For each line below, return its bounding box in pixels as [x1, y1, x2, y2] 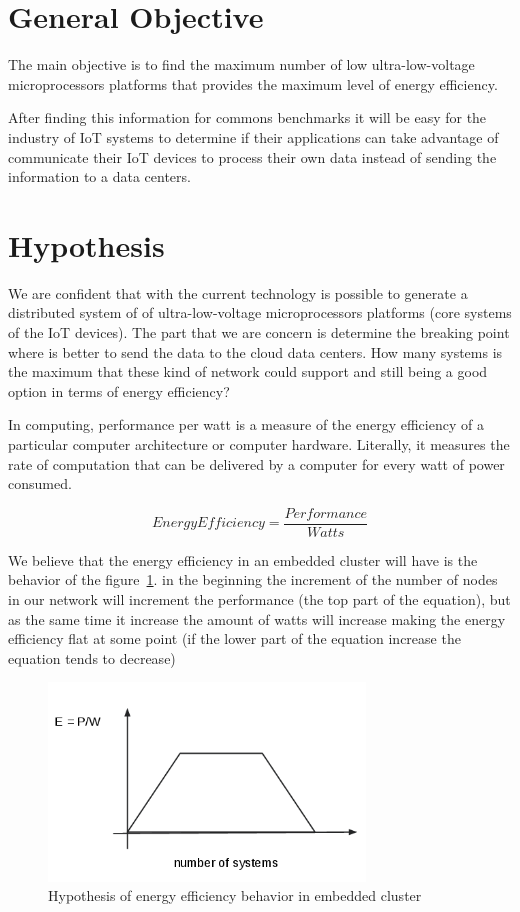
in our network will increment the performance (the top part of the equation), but [8, 589, 511, 609]
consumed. [8, 473, 72, 494]
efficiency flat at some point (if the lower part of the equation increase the [8, 628, 461, 649]
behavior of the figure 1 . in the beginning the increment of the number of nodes [8, 569, 498, 590]
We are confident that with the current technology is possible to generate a [8, 282, 468, 303]
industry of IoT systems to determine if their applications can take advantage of [8, 126, 499, 147]
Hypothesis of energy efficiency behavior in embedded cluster [48, 885, 422, 906]
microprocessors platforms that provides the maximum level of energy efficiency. [8, 73, 498, 94]
